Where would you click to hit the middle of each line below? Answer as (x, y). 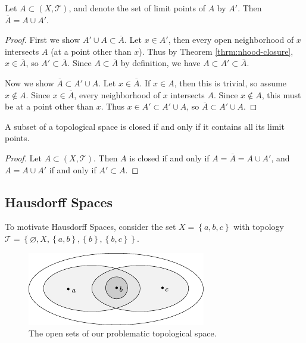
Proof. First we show (43, 40)
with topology (259, 227)
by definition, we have (160, 63)
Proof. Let (23, 158)
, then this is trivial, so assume (230, 82)
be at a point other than (49, 106)
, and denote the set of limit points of (137, 8)
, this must (281, 94)
